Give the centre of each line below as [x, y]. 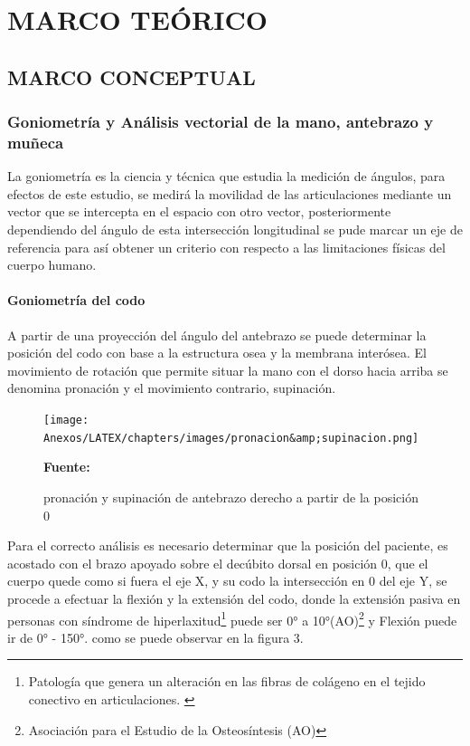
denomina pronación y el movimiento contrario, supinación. [172, 388]
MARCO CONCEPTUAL [132, 77]
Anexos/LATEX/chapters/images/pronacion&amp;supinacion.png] [231, 438]
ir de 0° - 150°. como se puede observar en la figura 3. [155, 637]
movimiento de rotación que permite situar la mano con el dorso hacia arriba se [228, 370]
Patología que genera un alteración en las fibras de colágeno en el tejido [227, 681]
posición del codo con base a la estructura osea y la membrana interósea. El [217, 353]
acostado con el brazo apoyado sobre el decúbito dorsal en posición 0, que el [218, 563]
